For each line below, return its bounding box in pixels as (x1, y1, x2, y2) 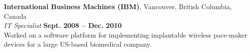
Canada (4, 11, 27, 21)
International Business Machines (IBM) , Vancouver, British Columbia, (4, 1, 232, 11)
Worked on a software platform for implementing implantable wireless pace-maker (4, 29, 247, 39)
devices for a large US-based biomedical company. (4, 39, 152, 49)
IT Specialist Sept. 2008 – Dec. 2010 (4, 20, 122, 30)
